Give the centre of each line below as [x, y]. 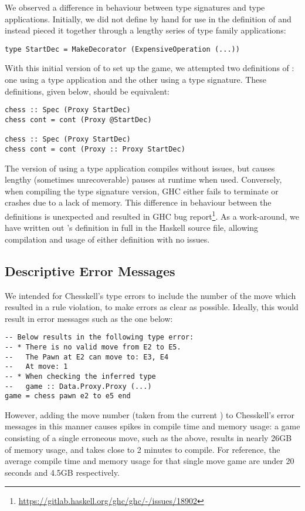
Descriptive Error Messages [90, 270]
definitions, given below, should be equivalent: [87, 91]
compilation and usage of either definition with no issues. [107, 239]
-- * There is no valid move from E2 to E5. [93, 347]
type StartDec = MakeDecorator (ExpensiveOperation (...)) [122, 49]
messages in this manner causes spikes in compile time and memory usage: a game [152, 426]
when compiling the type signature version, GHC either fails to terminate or [142, 191]
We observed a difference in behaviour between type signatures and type [135, 7]
